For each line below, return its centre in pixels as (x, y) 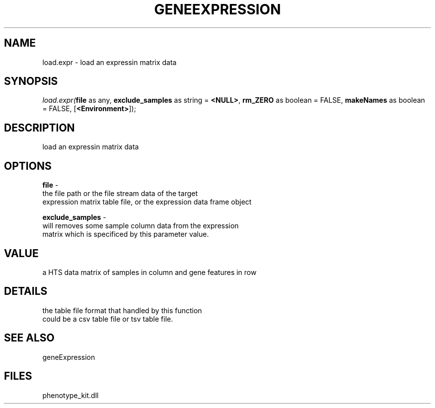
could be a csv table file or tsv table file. (108, 319)
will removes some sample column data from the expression (141, 226)
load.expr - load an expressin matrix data (109, 62)
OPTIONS (28, 166)
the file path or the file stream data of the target (120, 194)
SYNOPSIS (31, 81)
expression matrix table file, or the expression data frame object (147, 202)
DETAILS (26, 291)
